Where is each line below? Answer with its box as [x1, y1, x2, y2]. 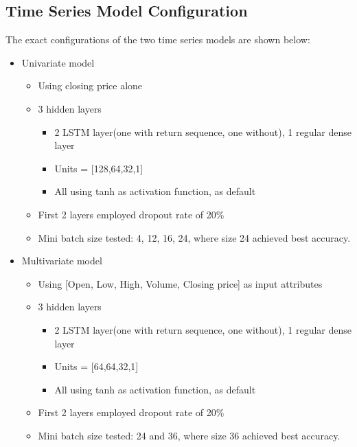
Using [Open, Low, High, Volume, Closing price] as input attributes [38, 276, 323, 290]
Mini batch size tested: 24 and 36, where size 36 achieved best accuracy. [38, 428, 341, 442]
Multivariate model [21, 253, 102, 268]
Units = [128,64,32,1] [54, 161, 143, 175]
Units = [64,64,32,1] [54, 359, 139, 374]
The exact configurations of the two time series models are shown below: [5, 32, 310, 47]
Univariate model [21, 55, 95, 69]
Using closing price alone [38, 78, 143, 93]
